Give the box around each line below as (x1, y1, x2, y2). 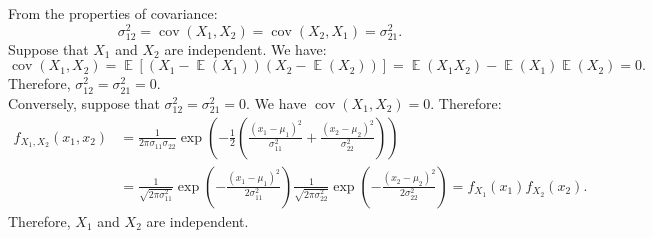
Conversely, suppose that (8, 93, 160, 114)
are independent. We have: (164, 38, 327, 59)
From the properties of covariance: (8, 3, 218, 23)
